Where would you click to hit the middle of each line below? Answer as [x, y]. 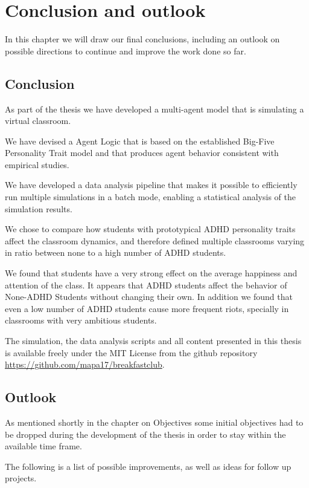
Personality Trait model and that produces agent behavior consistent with [142, 153]
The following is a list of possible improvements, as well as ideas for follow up [148, 466]
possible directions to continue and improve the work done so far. [126, 50]
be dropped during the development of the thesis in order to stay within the [145, 434]
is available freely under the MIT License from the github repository [131, 352]
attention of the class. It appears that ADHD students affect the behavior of [146, 285]
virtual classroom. [38, 121]
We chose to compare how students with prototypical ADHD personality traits [150, 229]
